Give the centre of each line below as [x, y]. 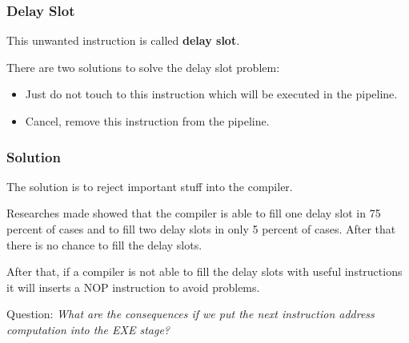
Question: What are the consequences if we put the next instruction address [190, 314]
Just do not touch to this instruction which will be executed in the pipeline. [211, 94]
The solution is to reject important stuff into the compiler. [150, 186]
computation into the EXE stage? [88, 329]
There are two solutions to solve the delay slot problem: [143, 67]
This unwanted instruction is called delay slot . [123, 40]
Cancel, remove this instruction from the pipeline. [147, 121]
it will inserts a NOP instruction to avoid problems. [133, 287]
